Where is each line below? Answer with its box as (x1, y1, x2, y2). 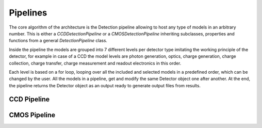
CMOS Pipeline (9, 111, 56, 119)
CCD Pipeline (9, 95, 50, 104)
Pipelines (9, 7, 48, 18)
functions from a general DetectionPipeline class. (9, 38, 108, 44)
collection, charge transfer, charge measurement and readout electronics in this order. (9, 60, 181, 66)
